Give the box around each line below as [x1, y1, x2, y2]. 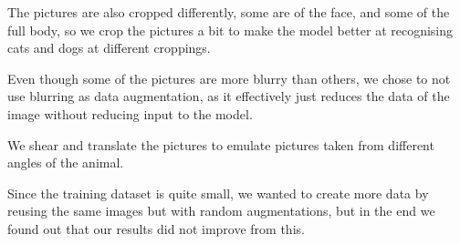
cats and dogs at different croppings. [7, 38, 211, 57]
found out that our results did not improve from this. [7, 219, 305, 238]
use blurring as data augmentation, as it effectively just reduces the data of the [7, 86, 450, 106]
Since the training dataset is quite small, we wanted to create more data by [7, 183, 429, 202]
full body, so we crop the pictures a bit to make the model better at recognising [7, 20, 454, 39]
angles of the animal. [7, 153, 124, 172]
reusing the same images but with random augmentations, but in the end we [7, 201, 435, 220]
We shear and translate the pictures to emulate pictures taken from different [7, 135, 434, 154]
